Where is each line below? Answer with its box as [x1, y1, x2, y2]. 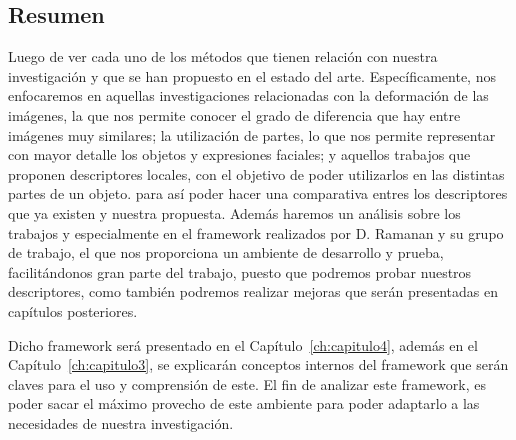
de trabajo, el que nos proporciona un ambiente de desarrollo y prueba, [8, 242, 444, 263]
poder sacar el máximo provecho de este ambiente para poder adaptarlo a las [8, 393, 480, 414]
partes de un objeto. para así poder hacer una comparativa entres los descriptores [8, 183, 508, 204]
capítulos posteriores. [8, 300, 138, 321]
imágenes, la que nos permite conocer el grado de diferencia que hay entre [8, 104, 461, 125]
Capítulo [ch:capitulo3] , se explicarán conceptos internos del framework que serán [8, 354, 509, 375]
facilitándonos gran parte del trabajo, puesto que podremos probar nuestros [8, 261, 472, 282]
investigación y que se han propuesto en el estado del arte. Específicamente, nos [8, 65, 496, 86]
